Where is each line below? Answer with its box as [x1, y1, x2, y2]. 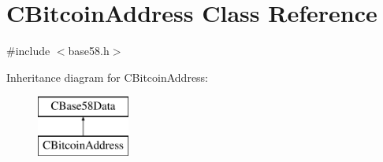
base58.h [68, 42, 110, 59]
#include [6, 42, 50, 59]
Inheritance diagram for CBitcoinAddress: [6, 68, 209, 85]
